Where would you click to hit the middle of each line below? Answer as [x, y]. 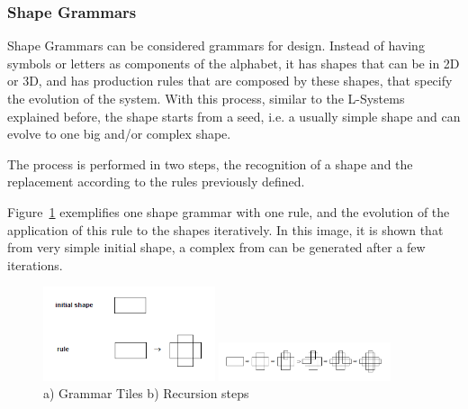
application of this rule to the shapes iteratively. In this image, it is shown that [225, 229]
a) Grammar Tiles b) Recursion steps [146, 393]
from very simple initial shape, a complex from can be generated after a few [216, 247]
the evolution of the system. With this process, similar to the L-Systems [206, 98]
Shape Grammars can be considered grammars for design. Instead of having [216, 45]
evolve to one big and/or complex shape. [119, 134]
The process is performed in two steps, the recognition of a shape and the [210, 164]
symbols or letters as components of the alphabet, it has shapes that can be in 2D [234, 63]
